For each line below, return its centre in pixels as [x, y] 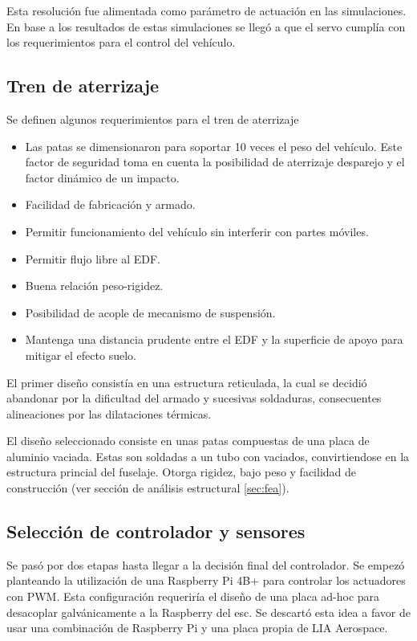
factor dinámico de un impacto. [102, 177]
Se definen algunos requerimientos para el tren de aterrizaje [153, 118]
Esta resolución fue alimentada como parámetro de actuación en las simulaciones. [206, 10]
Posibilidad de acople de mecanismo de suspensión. [150, 312]
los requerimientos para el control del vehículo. [121, 42]
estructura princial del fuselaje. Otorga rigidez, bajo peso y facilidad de [182, 472]
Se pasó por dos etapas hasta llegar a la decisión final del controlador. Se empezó [206, 564]
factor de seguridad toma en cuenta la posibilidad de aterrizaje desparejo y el [215, 162]
